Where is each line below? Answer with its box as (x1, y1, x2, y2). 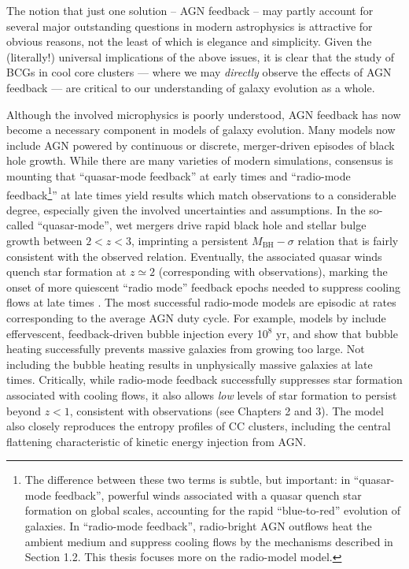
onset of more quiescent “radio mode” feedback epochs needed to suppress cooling (6, 278, 401, 295)
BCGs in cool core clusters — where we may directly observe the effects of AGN (6, 64, 392, 80)
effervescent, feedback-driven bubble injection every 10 (6, 325, 268, 341)
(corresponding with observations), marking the (158, 263, 388, 280)
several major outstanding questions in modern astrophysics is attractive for (6, 17, 373, 34)
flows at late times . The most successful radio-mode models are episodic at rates (6, 294, 396, 311)
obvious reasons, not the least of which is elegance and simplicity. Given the (6, 33, 372, 50)
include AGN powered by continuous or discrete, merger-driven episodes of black (6, 136, 395, 153)
